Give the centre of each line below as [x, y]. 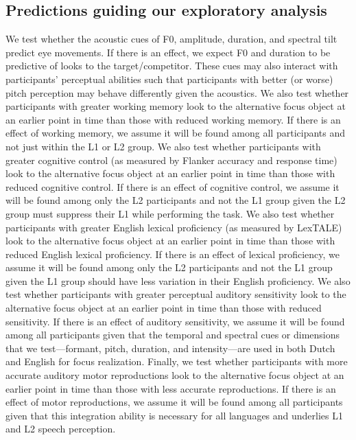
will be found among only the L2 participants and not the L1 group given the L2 [176, 200]
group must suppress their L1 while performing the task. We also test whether [170, 213]
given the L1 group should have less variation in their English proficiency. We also [178, 280]
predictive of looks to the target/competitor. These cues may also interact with [172, 66]
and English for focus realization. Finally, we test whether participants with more [177, 361]
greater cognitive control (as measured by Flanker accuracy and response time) [171, 160]
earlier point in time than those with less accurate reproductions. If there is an [171, 388]
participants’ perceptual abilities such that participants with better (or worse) [169, 79]
